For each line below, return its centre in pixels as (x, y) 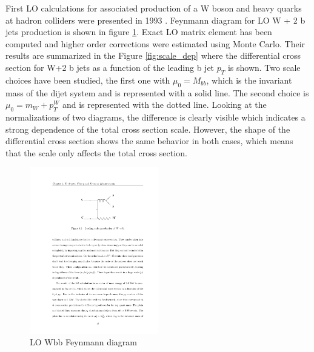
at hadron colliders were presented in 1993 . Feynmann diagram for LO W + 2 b (155, 20)
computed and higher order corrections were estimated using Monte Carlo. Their (155, 43)
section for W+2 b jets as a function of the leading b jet (110, 67)
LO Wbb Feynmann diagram (84, 342)
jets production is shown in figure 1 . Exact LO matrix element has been (139, 32)
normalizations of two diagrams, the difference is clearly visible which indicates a (155, 117)
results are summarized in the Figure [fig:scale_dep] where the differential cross (153, 55)
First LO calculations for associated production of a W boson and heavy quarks (154, 8)
